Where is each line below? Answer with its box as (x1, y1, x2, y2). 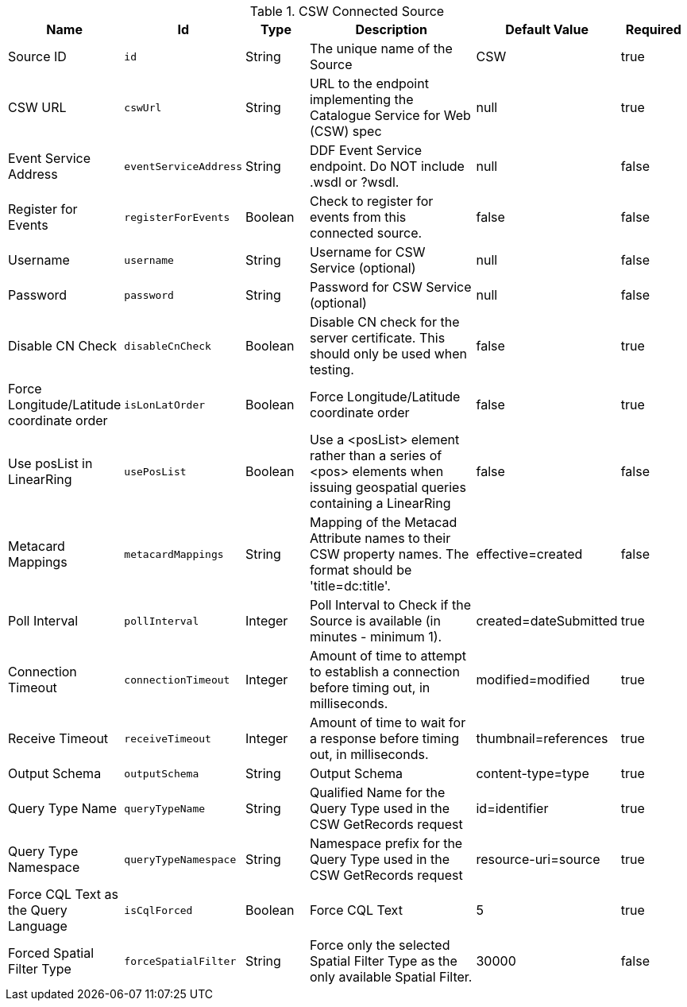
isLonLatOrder (124, 398, 206, 411)
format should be (309, 562, 412, 578)
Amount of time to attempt (309, 648, 467, 664)
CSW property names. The (309, 546, 469, 562)
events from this (309, 209, 407, 225)
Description (355, 21, 427, 37)
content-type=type (476, 765, 589, 781)
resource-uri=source (476, 851, 600, 867)
